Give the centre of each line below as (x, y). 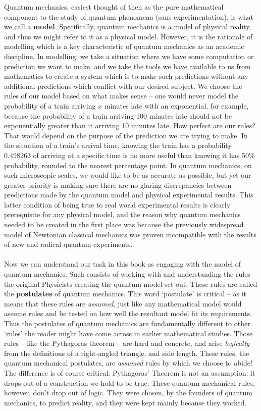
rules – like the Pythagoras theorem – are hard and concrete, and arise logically (127, 343)
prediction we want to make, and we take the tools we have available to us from (127, 66)
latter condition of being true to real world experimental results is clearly (117, 204)
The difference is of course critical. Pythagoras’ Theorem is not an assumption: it (130, 372)
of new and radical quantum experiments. (68, 244)
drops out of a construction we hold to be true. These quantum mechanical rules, (129, 382)
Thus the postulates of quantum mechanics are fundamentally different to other (127, 323)
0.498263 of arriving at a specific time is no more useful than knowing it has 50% (129, 155)
